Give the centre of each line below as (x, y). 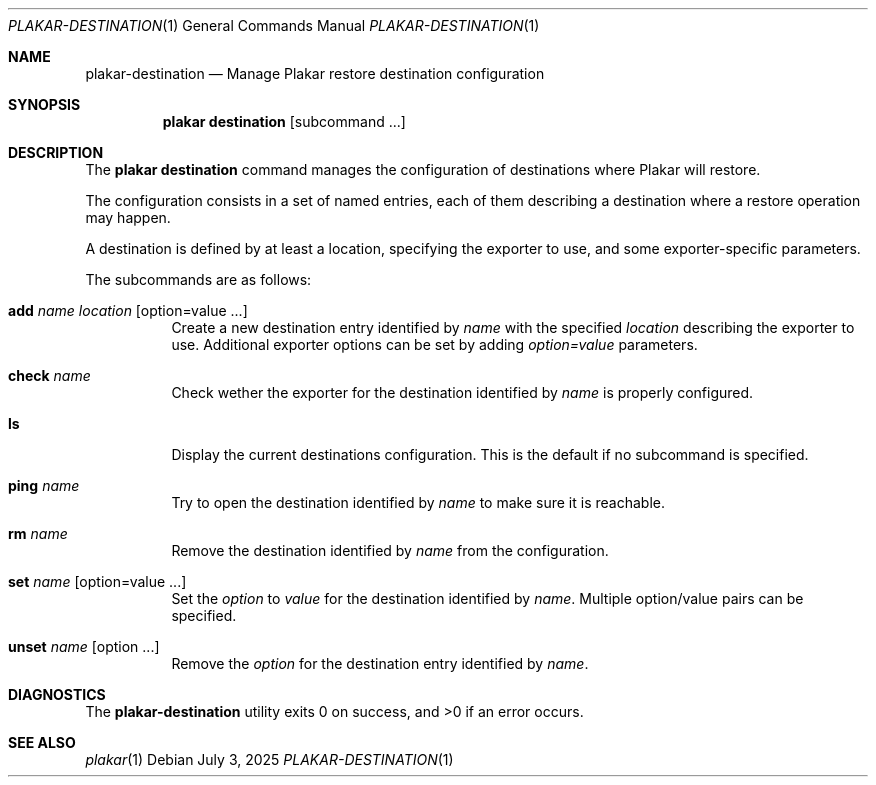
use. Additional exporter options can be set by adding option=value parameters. (434, 344)
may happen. (128, 217)
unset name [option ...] (84, 646)
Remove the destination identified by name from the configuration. (390, 550)
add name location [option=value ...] (128, 310)
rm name (38, 533)
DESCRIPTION (56, 152)
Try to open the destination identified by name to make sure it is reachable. (418, 502)
